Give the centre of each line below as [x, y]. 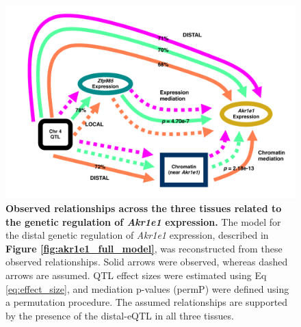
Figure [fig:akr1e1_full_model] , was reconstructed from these [144, 248]
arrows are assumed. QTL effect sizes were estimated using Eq [136, 275]
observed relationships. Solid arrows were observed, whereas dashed [147, 262]
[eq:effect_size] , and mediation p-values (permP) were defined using [147, 288]
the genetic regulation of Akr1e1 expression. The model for [143, 221]
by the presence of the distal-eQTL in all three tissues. [120, 315]
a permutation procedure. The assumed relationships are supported [147, 302]
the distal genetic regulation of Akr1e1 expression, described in [137, 235]
